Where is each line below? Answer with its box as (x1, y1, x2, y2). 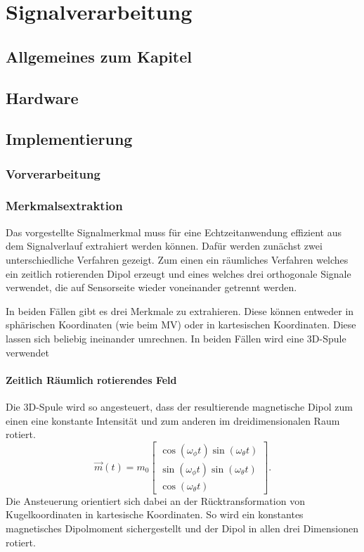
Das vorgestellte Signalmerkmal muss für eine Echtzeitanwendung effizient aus (6, 224, 342, 239)
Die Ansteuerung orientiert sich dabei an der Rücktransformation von (6, 493, 305, 508)
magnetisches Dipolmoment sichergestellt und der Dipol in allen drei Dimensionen (6, 520, 358, 535)
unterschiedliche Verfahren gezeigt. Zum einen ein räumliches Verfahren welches (6, 252, 349, 267)
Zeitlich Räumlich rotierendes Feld (6, 372, 177, 387)
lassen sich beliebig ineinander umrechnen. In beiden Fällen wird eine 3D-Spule (6, 330, 346, 345)
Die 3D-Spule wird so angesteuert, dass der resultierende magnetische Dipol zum (6, 399, 353, 413)
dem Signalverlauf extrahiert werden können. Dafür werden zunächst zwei (6, 238, 323, 253)
